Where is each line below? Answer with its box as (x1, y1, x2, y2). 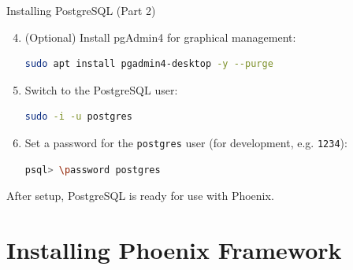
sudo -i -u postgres (24, 111, 132, 123)
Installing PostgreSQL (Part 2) (6, 2, 156, 18)
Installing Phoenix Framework (6, 234, 342, 265)
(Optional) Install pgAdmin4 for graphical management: (24, 28, 296, 45)
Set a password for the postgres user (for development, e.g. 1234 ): (24, 134, 347, 150)
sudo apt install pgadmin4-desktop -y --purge (24, 58, 273, 70)
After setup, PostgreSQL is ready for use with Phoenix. (6, 187, 274, 204)
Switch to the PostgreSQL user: (24, 81, 178, 98)
